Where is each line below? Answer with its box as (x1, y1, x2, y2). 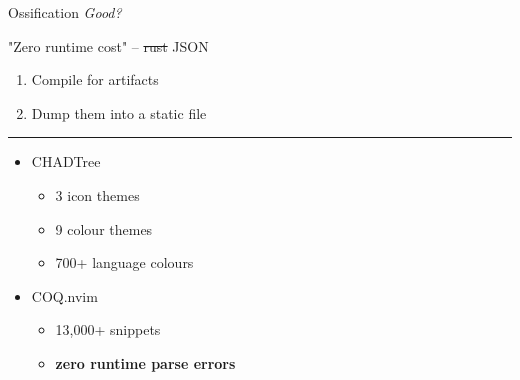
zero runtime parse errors (55, 352, 236, 373)
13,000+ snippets (55, 319, 161, 340)
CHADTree (31, 151, 101, 172)
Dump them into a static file (31, 102, 207, 123)
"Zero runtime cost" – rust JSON (8, 35, 209, 56)
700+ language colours (55, 252, 194, 273)
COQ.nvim (31, 285, 98, 306)
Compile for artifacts (31, 69, 159, 90)
